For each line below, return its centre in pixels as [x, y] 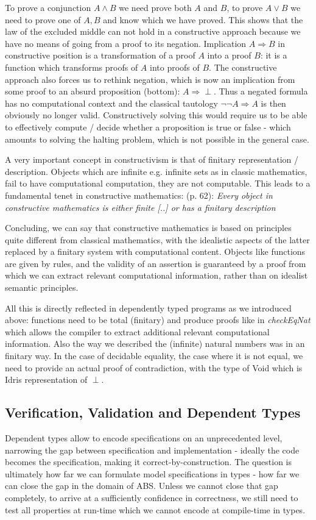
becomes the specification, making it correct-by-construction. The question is [149, 462]
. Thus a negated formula [261, 91]
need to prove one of [43, 19]
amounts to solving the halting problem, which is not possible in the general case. [157, 139]
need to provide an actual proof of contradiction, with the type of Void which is [154, 367]
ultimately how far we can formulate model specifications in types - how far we [152, 473]
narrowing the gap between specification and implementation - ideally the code [152, 450]
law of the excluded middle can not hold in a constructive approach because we [153, 31]
